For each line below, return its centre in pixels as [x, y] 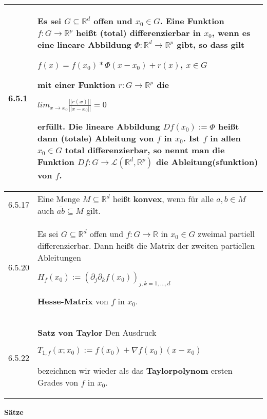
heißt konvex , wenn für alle [163, 198]
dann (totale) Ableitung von [96, 138]
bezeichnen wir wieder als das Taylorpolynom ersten [135, 370]
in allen [225, 138]
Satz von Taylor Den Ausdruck [97, 333]
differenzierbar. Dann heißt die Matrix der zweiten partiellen [146, 245]
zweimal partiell [226, 233]
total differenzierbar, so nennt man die [145, 150]
